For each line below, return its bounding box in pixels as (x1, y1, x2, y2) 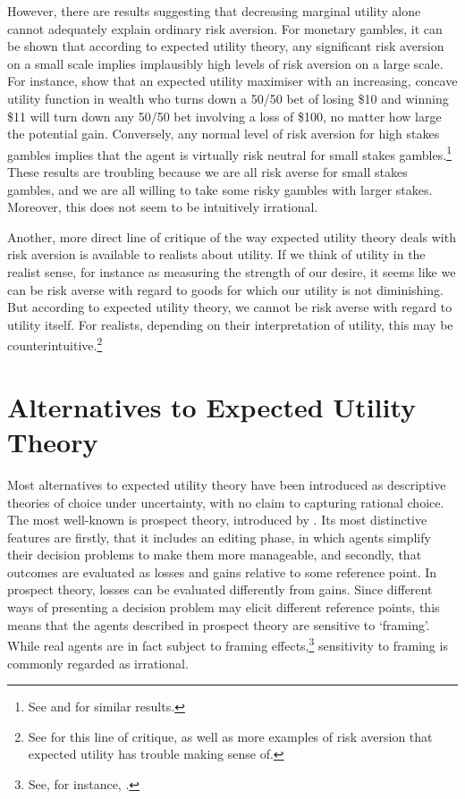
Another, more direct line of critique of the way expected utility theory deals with (7, 227, 456, 246)
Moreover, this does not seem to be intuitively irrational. (7, 198, 318, 216)
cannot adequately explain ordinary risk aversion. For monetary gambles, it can (7, 19, 443, 38)
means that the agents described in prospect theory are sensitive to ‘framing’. (7, 615, 430, 634)
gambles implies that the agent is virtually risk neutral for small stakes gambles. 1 (7, 142, 452, 164)
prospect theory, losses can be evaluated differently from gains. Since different (7, 580, 433, 599)
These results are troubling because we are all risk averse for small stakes (7, 163, 408, 181)
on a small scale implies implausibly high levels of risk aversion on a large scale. (7, 54, 444, 72)
